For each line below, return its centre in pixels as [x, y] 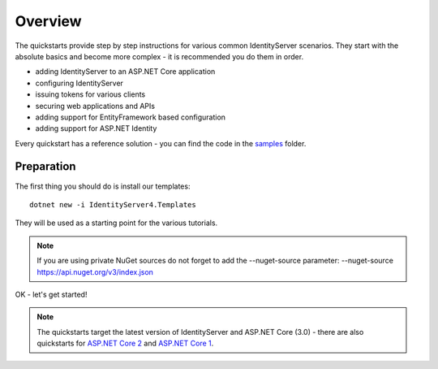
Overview [48, 21]
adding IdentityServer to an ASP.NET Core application [125, 72]
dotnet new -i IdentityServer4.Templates [113, 204]
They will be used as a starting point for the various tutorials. [116, 223]
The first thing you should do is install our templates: [103, 186]
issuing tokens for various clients [90, 94]
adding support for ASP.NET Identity [96, 128]
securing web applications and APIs [95, 106]
